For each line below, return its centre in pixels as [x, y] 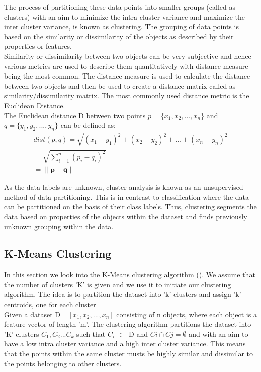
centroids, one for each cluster [50, 304]
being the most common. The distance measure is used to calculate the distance [127, 76]
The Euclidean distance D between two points [75, 115]
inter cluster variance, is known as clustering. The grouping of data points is [121, 26]
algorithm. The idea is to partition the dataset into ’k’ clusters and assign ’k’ [123, 294]
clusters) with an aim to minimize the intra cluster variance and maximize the [125, 16]
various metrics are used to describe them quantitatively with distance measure [126, 66]
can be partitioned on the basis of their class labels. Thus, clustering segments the [130, 207]
